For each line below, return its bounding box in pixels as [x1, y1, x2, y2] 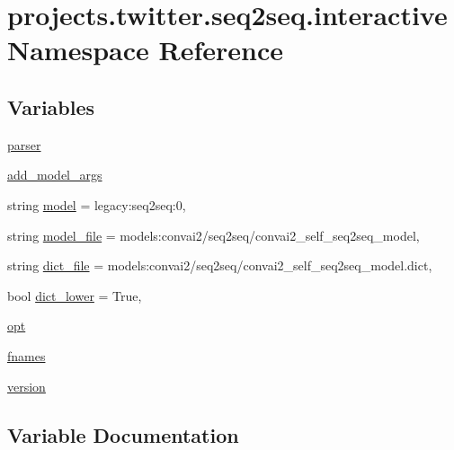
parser [7, 135, 41, 154]
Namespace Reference [7, 31, 283, 68]
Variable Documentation [7, 420, 239, 448]
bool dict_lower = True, [7, 286, 142, 304]
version [7, 376, 46, 395]
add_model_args [7, 165, 102, 184]
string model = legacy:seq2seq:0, [7, 195, 186, 214]
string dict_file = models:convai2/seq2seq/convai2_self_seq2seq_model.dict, [7, 256, 432, 275]
